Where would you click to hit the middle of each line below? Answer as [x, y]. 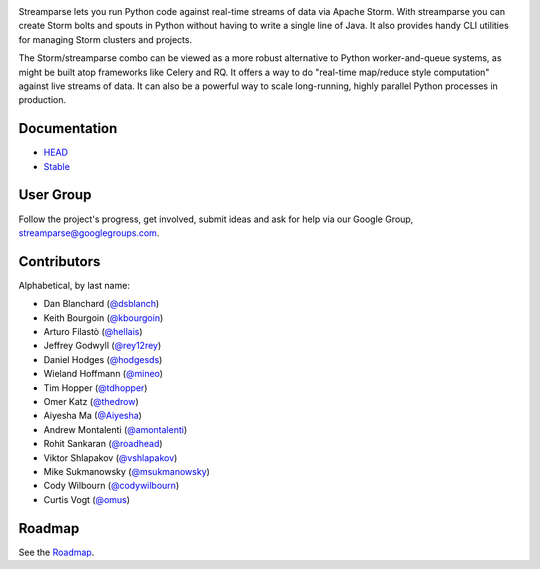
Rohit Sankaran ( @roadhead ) [103, 444]
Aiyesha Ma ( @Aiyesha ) [92, 416]
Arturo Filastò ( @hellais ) [93, 332]
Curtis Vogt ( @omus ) [86, 499]
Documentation [68, 128]
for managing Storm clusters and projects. [105, 39]
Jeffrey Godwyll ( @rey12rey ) [102, 346]
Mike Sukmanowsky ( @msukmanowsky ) [126, 471]
